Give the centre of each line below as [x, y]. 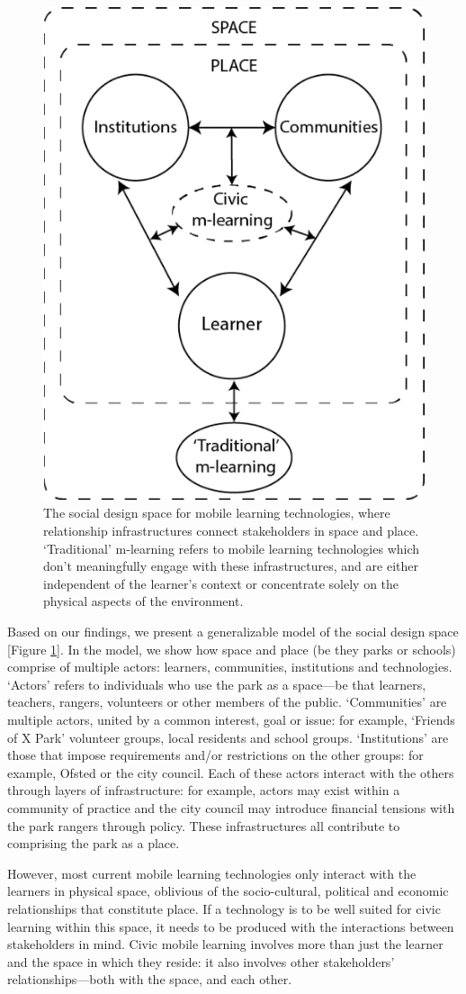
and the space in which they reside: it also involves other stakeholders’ [201, 961]
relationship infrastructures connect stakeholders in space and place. [231, 531]
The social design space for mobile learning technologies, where [217, 513]
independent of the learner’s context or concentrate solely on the [221, 583]
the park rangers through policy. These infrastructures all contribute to [204, 825]
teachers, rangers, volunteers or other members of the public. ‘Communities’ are [227, 702]
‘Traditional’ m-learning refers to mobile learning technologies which [232, 548]
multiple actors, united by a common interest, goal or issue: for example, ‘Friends [231, 719]
